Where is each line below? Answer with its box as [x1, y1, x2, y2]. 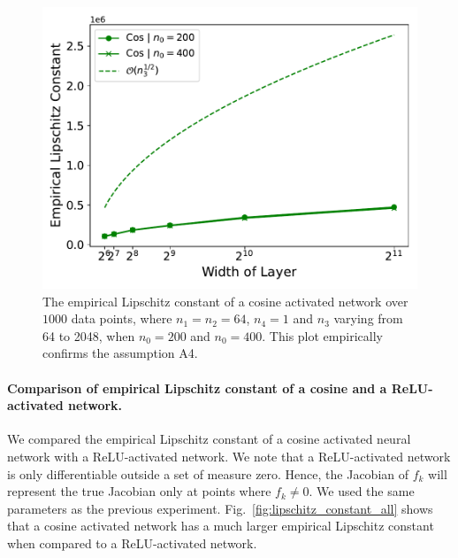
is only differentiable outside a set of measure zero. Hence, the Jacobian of [7, 464, 409, 483]
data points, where [71, 309, 172, 328]
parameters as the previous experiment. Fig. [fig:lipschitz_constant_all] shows [7, 499, 433, 517]
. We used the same [309, 482, 415, 500]
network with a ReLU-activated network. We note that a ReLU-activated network [7, 446, 451, 465]
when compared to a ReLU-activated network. [7, 533, 257, 552]
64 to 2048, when [42, 326, 135, 345]
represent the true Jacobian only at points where [7, 482, 271, 500]
